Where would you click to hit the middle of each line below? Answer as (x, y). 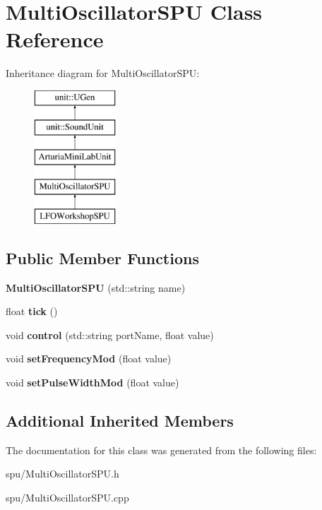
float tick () (32, 311)
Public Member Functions (102, 257)
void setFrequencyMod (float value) (89, 358)
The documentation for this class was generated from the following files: (161, 450)
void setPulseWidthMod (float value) (93, 382)
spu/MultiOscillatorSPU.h (62, 474)
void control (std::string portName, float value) (110, 334)
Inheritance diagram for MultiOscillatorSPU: (103, 73)
